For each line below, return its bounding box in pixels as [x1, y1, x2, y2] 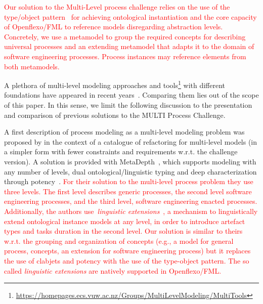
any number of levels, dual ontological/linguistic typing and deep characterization [4, 166, 257, 177]
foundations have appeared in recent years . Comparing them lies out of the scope [4, 90, 259, 100]
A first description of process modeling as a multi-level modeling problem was [4, 126, 245, 137]
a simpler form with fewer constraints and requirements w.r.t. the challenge [4, 146, 238, 157]
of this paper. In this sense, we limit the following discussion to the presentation [4, 100, 252, 110]
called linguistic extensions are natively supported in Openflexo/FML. [4, 265, 222, 276]
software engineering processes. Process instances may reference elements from [4, 51, 246, 61]
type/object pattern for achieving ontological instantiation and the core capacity [4, 11, 257, 22]
